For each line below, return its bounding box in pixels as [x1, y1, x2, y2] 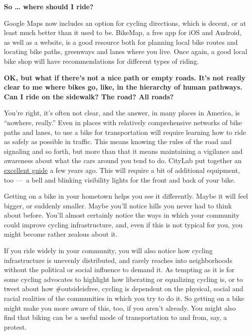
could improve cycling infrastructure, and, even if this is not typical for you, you [4, 219, 243, 229]
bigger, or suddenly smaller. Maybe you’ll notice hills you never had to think [4, 200, 232, 210]
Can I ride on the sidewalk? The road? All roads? [4, 91, 174, 101]
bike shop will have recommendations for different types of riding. [4, 56, 199, 66]
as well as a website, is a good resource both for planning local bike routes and [4, 37, 238, 47]
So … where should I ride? [4, 1, 94, 11]
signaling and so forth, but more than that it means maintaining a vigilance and [4, 146, 243, 156]
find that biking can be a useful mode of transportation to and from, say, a [4, 312, 227, 322]
